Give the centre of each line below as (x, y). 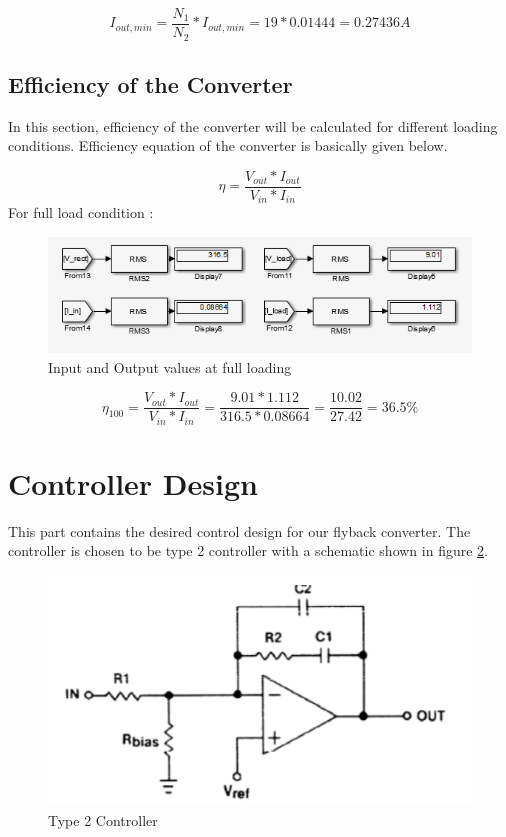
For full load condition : (81, 212)
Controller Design (133, 482)
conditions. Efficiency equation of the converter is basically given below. (228, 145)
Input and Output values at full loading (170, 366)
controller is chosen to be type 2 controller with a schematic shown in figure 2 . (248, 550)
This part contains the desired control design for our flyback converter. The (239, 530)
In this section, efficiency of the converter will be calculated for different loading (253, 125)
